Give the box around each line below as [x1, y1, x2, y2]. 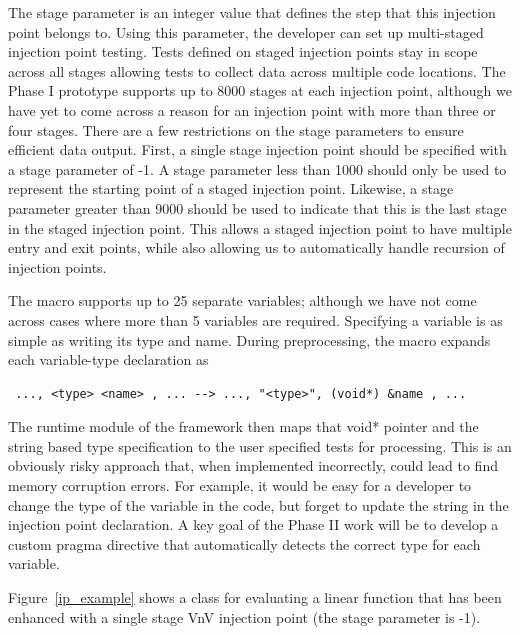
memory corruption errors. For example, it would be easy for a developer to [8, 475, 472, 496]
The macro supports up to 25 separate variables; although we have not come [8, 290, 477, 311]
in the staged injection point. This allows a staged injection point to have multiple [8, 217, 512, 238]
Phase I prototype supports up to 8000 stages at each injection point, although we [8, 80, 512, 101]
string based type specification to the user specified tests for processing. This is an [8, 435, 512, 456]
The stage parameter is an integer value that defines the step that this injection [8, 2, 496, 22]
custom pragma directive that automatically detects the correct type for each [8, 533, 481, 554]
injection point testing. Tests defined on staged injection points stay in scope [8, 41, 478, 62]
